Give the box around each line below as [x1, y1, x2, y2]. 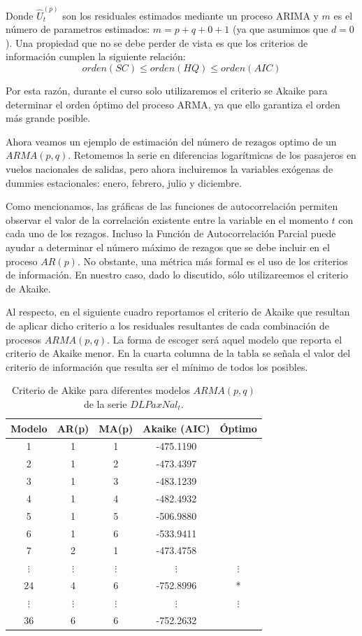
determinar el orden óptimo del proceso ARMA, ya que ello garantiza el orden [6, 97, 340, 111]
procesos [6, 332, 42, 346]
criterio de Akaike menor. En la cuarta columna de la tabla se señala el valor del [6, 346, 351, 360]
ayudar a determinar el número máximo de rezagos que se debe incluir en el [6, 239, 330, 254]
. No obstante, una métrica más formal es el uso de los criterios [77, 253, 348, 268]
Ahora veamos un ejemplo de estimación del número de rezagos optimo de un [6, 134, 337, 148]
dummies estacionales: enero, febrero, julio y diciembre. [6, 175, 242, 190]
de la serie [83, 396, 127, 411]
